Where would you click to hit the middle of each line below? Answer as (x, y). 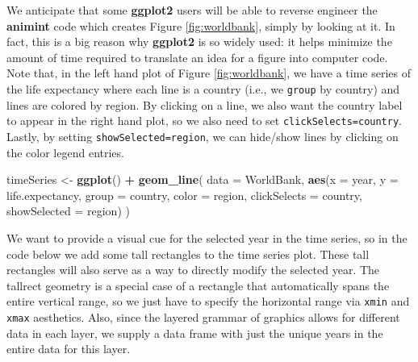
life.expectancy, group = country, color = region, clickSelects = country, (184, 195)
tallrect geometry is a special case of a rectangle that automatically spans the (198, 285)
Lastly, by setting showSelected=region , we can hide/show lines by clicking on (203, 136)
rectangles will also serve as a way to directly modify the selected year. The (193, 270)
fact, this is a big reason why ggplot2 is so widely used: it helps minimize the (199, 42)
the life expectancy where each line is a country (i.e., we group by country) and (203, 88)
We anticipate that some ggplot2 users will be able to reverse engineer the (192, 10)
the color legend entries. (65, 152)
